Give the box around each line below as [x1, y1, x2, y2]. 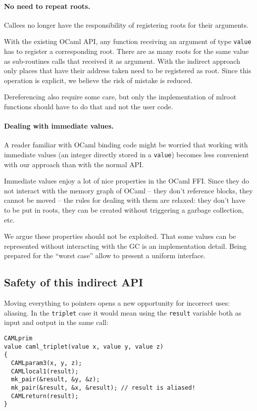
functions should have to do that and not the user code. [4, 101, 173, 112]
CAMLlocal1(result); [11, 367, 79, 375]
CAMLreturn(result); [11, 392, 79, 400]
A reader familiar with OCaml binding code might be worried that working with [4, 139, 248, 150]
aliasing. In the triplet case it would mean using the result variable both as [4, 307, 242, 318]
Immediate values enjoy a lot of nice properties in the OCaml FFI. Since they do [4, 176, 249, 186]
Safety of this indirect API [4, 274, 143, 290]
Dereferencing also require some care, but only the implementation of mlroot [4, 91, 237, 102]
